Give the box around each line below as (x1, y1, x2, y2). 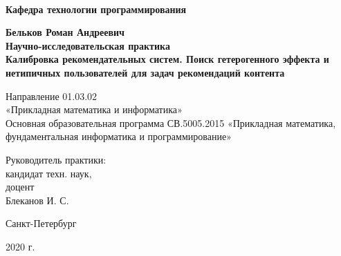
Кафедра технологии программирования (6, 1, 187, 16)
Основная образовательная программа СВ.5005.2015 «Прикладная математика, (6, 115, 336, 130)
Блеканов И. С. (6, 193, 69, 207)
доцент (6, 179, 35, 194)
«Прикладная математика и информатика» (6, 102, 183, 117)
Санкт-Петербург (6, 216, 77, 230)
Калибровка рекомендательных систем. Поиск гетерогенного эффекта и (6, 52, 329, 66)
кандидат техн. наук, (6, 166, 92, 180)
